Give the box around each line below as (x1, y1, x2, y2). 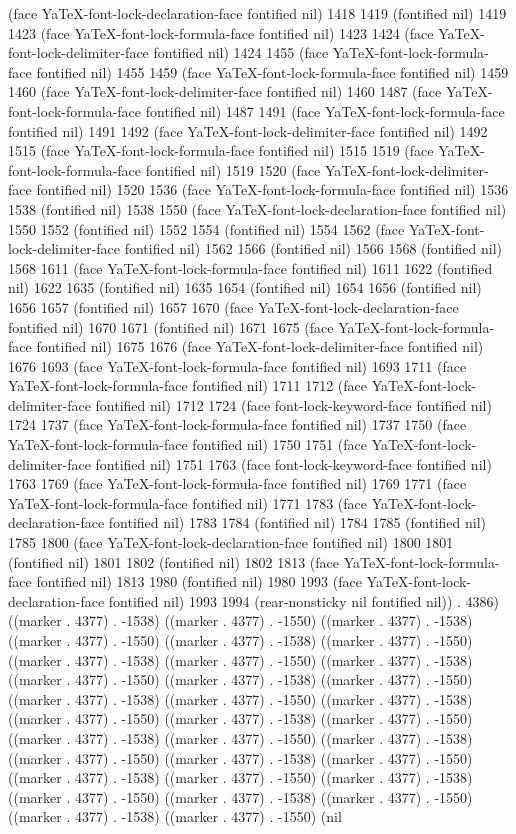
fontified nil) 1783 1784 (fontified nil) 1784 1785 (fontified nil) (108, 512, 487, 533)
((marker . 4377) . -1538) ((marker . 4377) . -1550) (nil (8, 806, 342, 827)
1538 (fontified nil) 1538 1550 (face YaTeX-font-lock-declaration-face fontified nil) (8, 198, 507, 219)
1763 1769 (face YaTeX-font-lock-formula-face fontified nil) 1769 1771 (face (8, 473, 467, 494)
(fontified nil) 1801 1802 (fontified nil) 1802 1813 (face (8, 551, 339, 572)
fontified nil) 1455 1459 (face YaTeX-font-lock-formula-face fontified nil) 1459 (36, 61, 509, 82)
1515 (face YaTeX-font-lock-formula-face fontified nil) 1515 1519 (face (8, 140, 434, 161)
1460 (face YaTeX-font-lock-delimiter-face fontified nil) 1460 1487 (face (8, 81, 442, 102)
